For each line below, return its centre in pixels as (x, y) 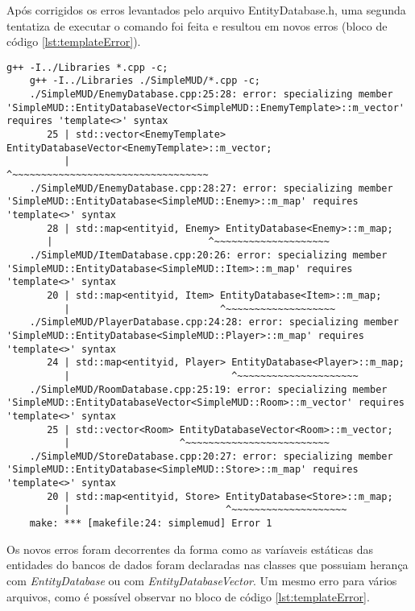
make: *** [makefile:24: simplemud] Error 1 (151, 524)
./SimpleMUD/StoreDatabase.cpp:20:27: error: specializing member (211, 456)
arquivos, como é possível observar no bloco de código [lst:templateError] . (188, 596)
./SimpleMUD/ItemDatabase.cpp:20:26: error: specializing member (208, 255)
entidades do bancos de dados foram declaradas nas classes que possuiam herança (207, 565)
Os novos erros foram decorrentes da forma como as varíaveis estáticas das (190, 549)
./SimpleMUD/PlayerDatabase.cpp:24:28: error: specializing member (214, 322)
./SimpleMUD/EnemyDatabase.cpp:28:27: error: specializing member (211, 188)
